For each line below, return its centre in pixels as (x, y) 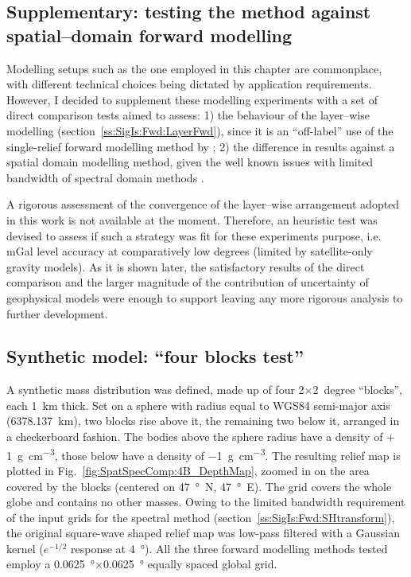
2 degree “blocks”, (357, 390)
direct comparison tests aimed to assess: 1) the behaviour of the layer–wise (188, 115)
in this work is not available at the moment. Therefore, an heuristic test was (192, 219)
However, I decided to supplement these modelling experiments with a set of (192, 99)
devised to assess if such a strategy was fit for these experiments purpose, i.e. (194, 235)
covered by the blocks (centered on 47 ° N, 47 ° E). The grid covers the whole (199, 486)
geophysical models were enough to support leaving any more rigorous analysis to (205, 297)
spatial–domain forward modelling (149, 35)
